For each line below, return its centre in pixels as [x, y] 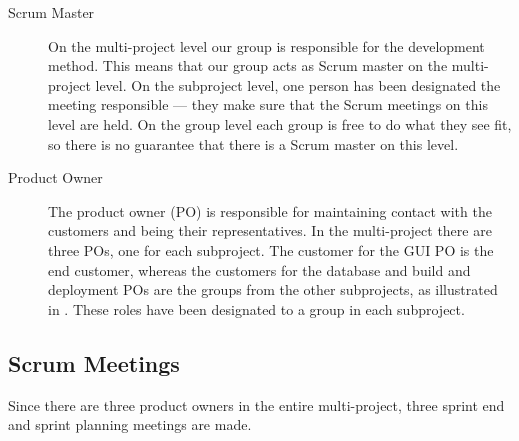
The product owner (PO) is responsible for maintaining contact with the [270, 210]
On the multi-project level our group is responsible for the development [266, 45]
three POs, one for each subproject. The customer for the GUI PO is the [271, 249]
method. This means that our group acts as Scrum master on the [248, 65]
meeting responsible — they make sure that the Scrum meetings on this [268, 104]
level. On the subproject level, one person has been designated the [298, 84]
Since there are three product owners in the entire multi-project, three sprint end [256, 404]
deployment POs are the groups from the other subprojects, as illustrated [273, 289]
